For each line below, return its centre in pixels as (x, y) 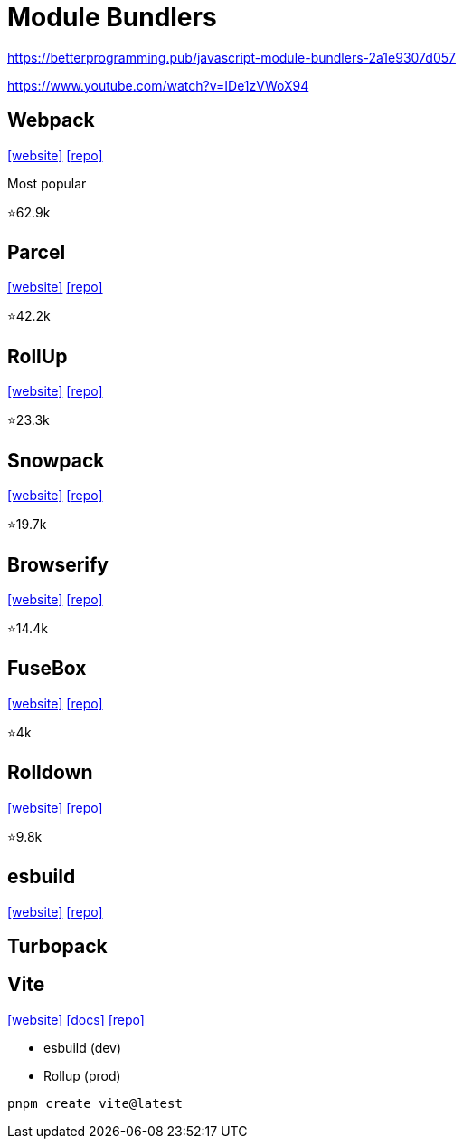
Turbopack (57, 946)
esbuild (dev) (83, 1047)
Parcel (37, 253)
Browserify (58, 564)
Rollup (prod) (82, 1075)
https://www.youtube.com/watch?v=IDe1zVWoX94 (158, 85)
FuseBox (47, 669)
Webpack (51, 120)
